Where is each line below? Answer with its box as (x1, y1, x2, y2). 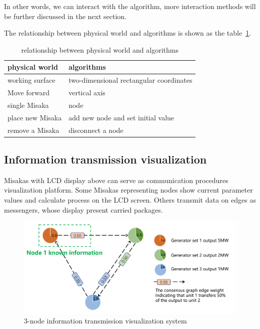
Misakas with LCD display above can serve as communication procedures (4, 175, 228, 185)
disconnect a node (68, 124, 123, 135)
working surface (7, 75, 55, 85)
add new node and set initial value (68, 112, 174, 122)
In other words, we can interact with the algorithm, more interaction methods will (4, 1, 256, 11)
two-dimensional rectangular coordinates (68, 75, 192, 85)
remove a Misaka (7, 124, 59, 135)
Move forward (7, 87, 50, 98)
